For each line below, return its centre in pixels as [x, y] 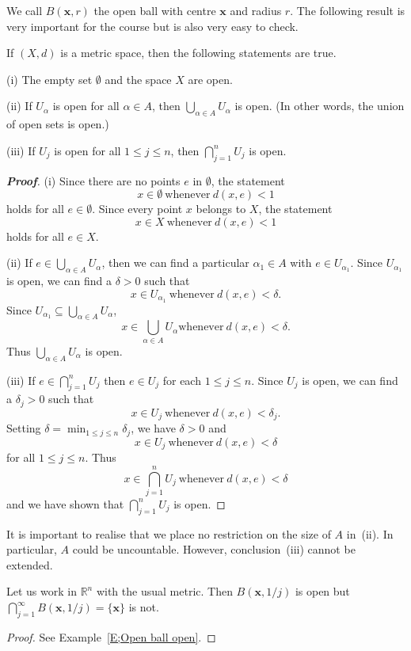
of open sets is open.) [58, 124]
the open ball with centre [155, 10]
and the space [138, 79]
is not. [144, 607]
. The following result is [348, 10]
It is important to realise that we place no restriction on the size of [169, 533]
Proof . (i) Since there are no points [93, 180]
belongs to [221, 209]
